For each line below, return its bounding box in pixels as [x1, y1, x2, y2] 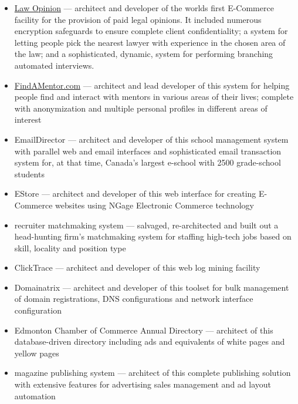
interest [14, 113, 42, 126]
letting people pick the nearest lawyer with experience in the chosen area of [14, 36, 286, 48]
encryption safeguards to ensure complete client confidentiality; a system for [14, 25, 288, 37]
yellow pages [14, 346, 59, 359]
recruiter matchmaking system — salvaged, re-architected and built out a [14, 218, 279, 231]
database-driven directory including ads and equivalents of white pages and [14, 335, 285, 348]
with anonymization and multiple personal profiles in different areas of [14, 102, 267, 114]
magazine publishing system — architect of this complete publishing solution [14, 366, 291, 379]
